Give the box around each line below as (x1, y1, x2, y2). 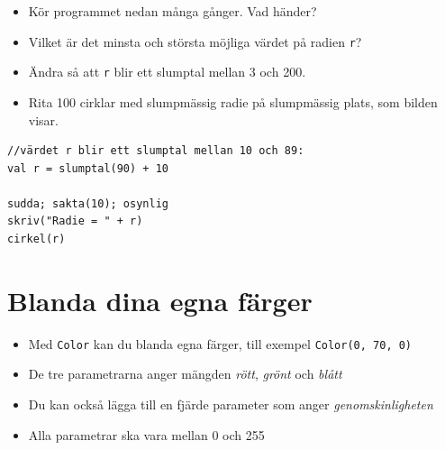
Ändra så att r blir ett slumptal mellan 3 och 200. (28, 62, 306, 81)
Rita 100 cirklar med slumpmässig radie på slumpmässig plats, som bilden (28, 92, 438, 111)
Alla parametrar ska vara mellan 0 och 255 (28, 425, 265, 444)
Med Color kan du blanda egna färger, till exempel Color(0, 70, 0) (28, 334, 413, 353)
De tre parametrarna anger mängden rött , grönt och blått (28, 364, 342, 383)
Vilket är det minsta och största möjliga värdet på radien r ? (28, 32, 362, 51)
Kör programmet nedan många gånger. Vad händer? (28, 2, 317, 20)
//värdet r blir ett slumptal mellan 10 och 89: (7, 144, 304, 158)
